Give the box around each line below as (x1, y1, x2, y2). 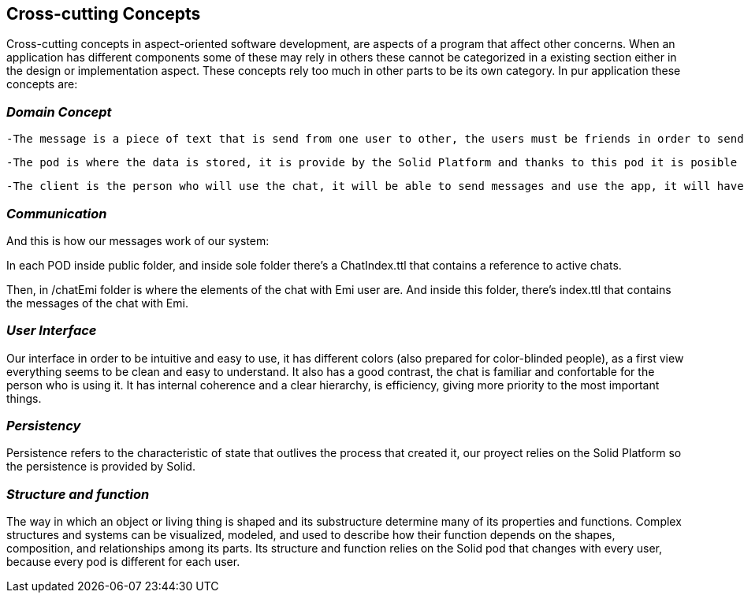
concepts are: (6, 77, 78, 91)
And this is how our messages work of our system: (6, 233, 270, 247)
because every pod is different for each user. (6, 555, 240, 569)
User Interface (6, 322, 97, 339)
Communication (6, 205, 107, 221)
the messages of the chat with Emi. (6, 296, 188, 310)
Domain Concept (6, 103, 112, 120)
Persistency (6, 418, 81, 434)
